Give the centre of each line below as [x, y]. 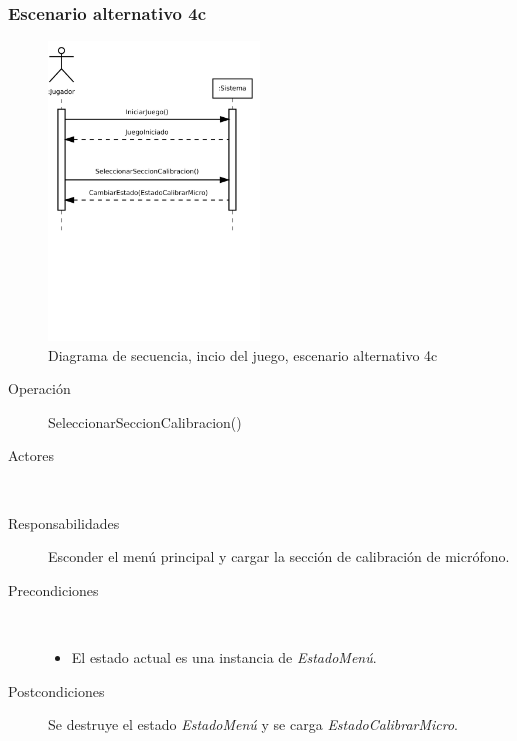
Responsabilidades [64, 522]
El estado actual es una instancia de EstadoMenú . [224, 657]
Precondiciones [53, 589]
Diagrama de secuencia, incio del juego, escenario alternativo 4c [243, 354]
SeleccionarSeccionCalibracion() [145, 421]
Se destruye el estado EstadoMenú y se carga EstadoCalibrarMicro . [253, 724]
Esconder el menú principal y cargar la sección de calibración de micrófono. [279, 556]
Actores [31, 455]
